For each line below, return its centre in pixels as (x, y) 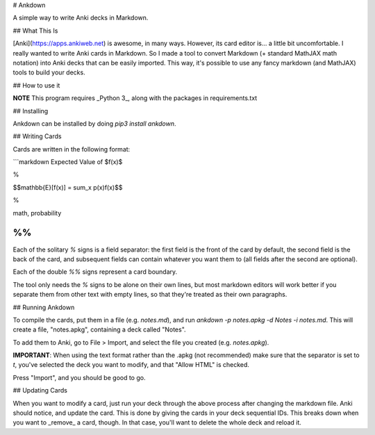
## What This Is (35, 31)
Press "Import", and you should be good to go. (79, 377)
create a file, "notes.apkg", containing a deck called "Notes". (100, 329)
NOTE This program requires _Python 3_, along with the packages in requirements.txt (135, 98)
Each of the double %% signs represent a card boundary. (95, 272)
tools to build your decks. (49, 72)
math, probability (37, 213)
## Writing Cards (37, 136)
